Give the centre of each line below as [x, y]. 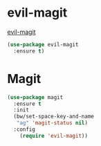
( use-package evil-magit [43, 44]
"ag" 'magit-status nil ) [52, 123]
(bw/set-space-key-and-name [54, 117]
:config [25, 129]
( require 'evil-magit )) [54, 136]
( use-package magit [35, 97]
